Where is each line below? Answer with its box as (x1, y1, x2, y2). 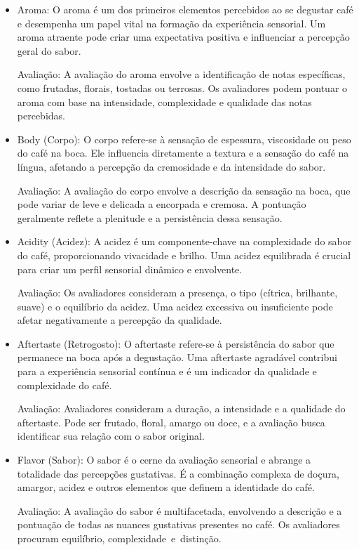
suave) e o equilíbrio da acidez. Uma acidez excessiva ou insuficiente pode (17, 299, 333, 313)
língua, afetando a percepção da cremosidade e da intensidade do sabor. (17, 159, 326, 173)
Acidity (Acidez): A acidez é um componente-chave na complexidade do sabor (17, 234, 352, 249)
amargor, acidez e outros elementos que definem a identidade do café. (17, 480, 315, 495)
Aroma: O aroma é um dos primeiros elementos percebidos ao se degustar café (17, 2, 353, 16)
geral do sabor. (17, 43, 81, 58)
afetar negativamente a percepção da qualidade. (17, 313, 222, 327)
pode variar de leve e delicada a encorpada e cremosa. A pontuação (17, 197, 306, 211)
